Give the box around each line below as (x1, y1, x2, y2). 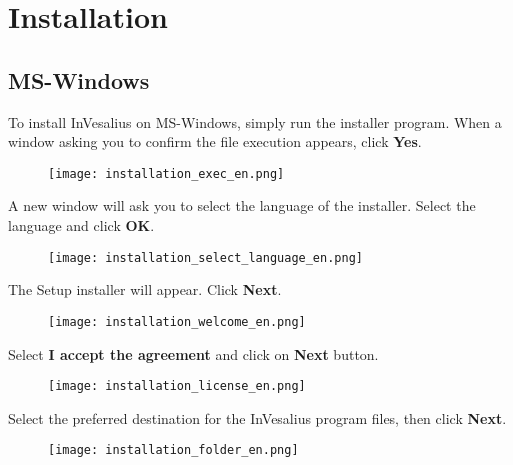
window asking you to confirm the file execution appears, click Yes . (8, 131, 422, 152)
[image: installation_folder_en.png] (48, 443, 299, 458)
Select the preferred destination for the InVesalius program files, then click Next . (8, 407, 507, 428)
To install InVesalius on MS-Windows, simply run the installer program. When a (8, 111, 502, 132)
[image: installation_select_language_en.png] (48, 250, 363, 265)
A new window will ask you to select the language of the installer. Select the (8, 195, 476, 216)
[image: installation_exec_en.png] (48, 166, 285, 181)
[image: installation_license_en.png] (48, 379, 306, 394)
